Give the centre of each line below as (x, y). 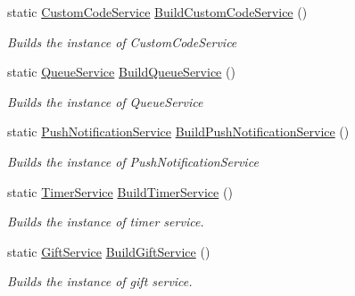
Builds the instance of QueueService (105, 101)
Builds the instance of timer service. (106, 222)
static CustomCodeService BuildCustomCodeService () (157, 12)
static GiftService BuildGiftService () (109, 251)
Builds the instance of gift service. (100, 281)
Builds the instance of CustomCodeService (122, 41)
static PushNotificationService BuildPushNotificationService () (178, 132)
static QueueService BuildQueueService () (121, 72)
